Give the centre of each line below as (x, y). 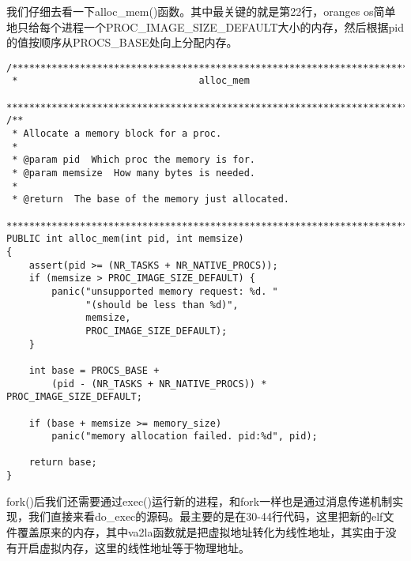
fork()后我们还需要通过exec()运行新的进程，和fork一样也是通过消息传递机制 (200, 501)
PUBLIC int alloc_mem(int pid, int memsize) (125, 239)
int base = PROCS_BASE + (94, 370)
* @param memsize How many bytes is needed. (134, 173)
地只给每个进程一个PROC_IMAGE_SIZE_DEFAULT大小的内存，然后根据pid (205, 26)
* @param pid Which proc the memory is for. (134, 160)
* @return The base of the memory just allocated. (151, 200)
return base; (63, 463)
